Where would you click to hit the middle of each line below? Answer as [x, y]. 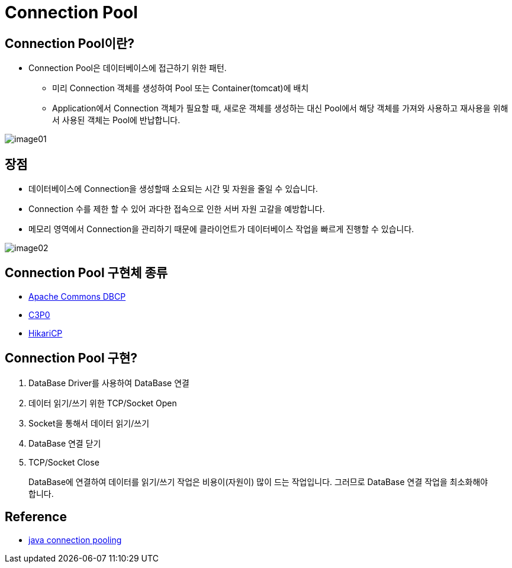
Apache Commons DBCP [77, 296]
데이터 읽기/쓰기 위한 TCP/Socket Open [103, 403]
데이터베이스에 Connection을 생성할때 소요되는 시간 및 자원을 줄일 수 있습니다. [173, 189]
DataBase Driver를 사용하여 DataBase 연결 [109, 383]
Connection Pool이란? [70, 43]
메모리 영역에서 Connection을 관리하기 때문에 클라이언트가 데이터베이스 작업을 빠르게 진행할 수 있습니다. [221, 229]
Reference [36, 517]
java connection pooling [75, 540]
